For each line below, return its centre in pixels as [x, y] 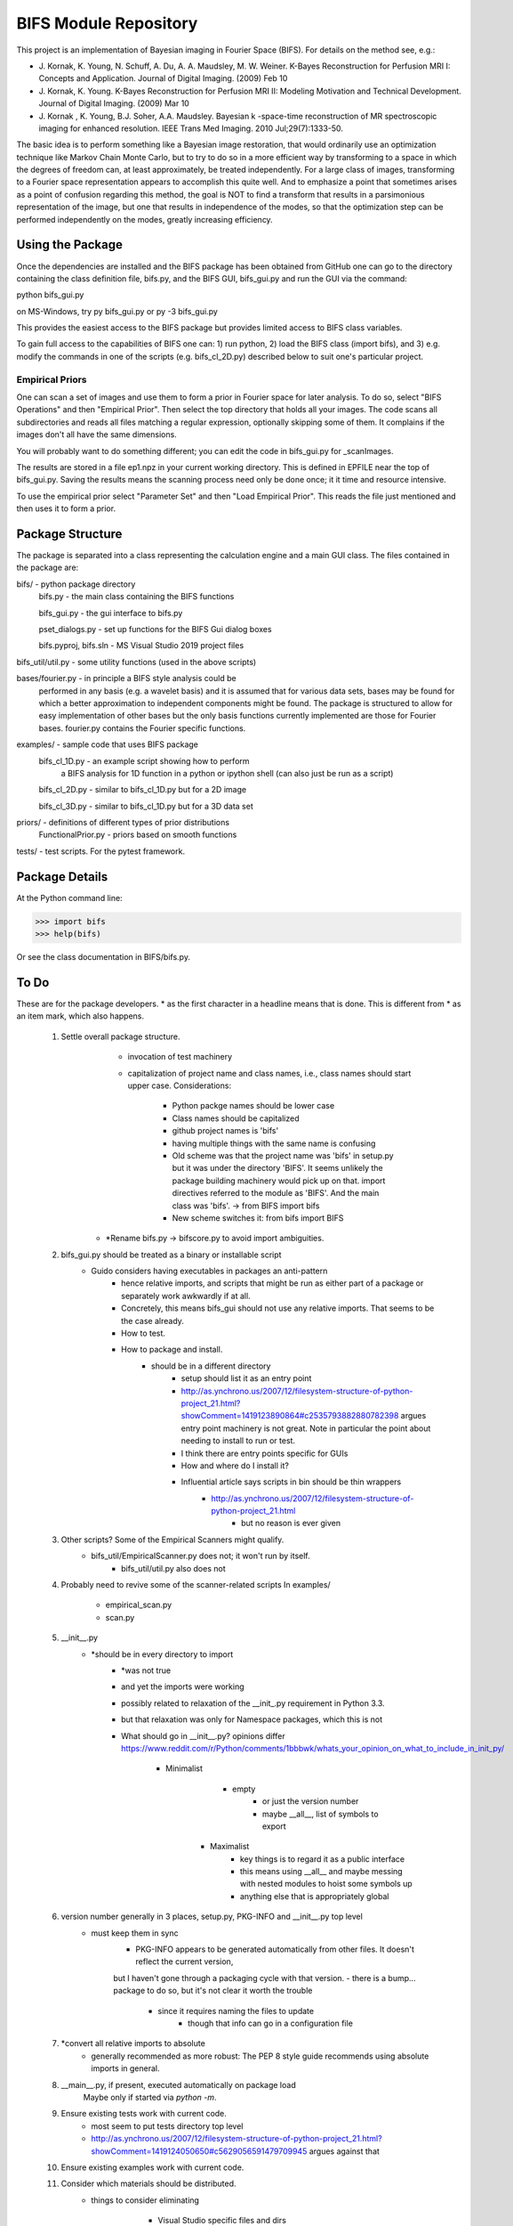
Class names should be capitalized [236, 1118]
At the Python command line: [70, 898]
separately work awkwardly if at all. [186, 1296]
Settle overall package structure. [120, 1036]
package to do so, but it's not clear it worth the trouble [213, 1991]
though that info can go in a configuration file [270, 2023]
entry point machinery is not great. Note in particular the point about [306, 1428]
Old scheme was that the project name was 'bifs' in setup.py [283, 1155]
